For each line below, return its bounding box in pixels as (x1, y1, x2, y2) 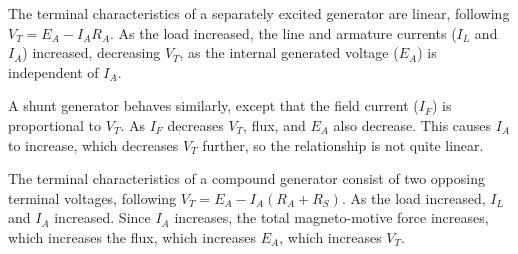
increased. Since (54, 207, 151, 228)
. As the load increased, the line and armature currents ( (110, 22, 457, 43)
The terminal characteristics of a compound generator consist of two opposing (8, 168, 485, 189)
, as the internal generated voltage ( (179, 42, 399, 63)
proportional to (8, 114, 102, 135)
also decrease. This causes (333, 114, 492, 135)
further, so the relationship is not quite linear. (202, 134, 484, 155)
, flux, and (243, 114, 306, 135)
